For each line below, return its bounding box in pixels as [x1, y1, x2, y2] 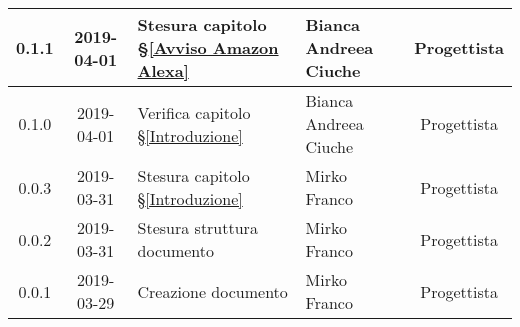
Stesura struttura [137, 216, 258, 239]
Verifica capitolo [137, 100, 251, 124]
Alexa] [137, 59, 189, 82]
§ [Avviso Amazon [137, 36, 279, 59]
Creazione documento [137, 279, 288, 303]
